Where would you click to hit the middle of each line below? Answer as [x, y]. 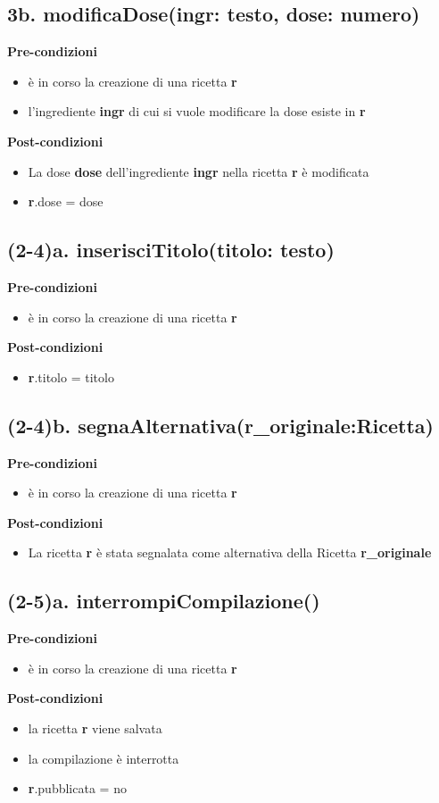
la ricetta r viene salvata [95, 728]
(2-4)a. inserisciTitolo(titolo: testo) [171, 250]
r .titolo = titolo [71, 376]
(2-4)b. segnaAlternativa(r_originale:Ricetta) [220, 425]
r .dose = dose [66, 201]
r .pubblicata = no [77, 788]
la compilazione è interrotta [104, 758]
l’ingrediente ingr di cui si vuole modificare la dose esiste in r [197, 111]
